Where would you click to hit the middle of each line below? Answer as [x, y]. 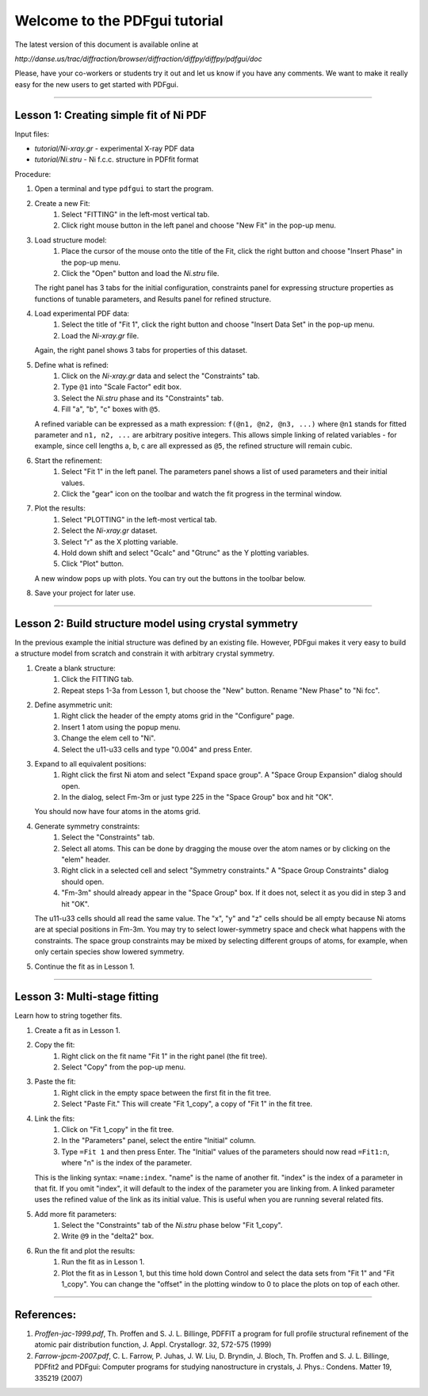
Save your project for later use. [85, 593]
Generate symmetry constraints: [87, 826]
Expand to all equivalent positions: [90, 763]
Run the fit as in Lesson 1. [103, 1262]
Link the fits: [55, 1119]
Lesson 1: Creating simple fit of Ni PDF [111, 115]
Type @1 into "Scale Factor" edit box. [122, 387]
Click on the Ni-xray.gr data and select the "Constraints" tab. [161, 376]
